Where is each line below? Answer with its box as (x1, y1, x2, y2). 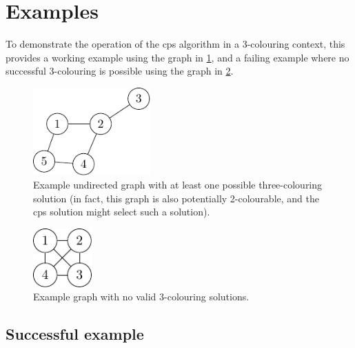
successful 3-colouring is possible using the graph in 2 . (6, 64, 234, 78)
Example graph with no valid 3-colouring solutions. (33, 289, 250, 304)
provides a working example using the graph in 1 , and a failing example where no (6, 50, 349, 64)
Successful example (6, 323, 144, 345)
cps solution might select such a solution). (33, 204, 210, 219)
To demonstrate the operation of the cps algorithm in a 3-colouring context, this (6, 37, 345, 51)
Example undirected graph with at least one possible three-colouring (33, 177, 323, 192)
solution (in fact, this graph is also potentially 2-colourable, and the (33, 191, 319, 205)
